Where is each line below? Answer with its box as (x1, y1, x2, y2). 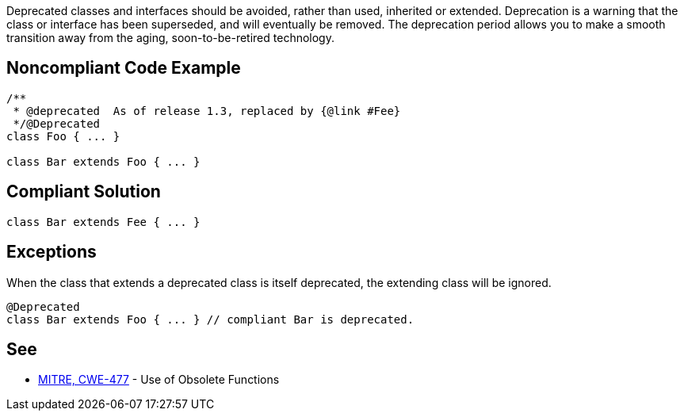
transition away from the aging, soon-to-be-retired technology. (6, 31, 334, 44)
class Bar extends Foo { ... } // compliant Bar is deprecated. (6, 312, 415, 326)
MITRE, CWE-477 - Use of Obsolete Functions (38, 373, 280, 387)
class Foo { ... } (6, 129, 120, 143)
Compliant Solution (6, 182, 161, 202)
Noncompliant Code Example (6, 58, 241, 78)
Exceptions (6, 242, 97, 262)
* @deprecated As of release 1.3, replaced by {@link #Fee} (13, 104, 401, 117)
